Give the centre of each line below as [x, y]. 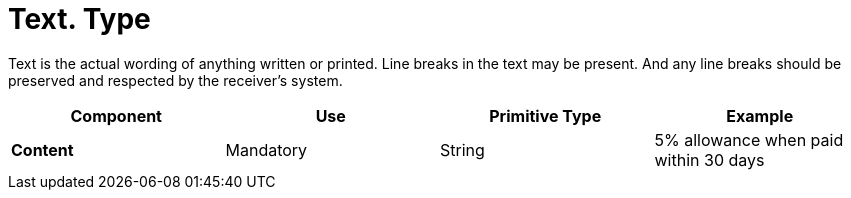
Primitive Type [545, 115]
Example [760, 115]
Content [42, 149]
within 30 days [709, 159]
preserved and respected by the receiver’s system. [175, 80]
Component [116, 115]
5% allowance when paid [749, 139]
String [462, 149]
